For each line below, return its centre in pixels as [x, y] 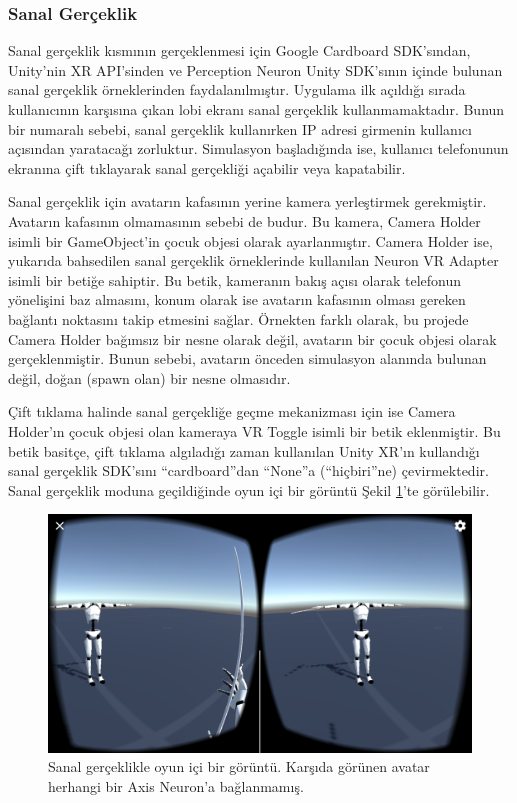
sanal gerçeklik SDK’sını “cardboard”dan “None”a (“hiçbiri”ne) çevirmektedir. [248, 470]
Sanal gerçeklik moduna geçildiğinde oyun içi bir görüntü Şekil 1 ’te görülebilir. [249, 489]
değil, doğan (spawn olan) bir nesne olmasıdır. [149, 377]
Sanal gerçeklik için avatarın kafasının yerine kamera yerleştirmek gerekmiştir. [247, 201]
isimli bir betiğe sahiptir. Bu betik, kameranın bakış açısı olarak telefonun [234, 279]
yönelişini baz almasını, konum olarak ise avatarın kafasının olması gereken [237, 299]
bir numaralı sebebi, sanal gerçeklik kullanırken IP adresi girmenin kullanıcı [240, 128]
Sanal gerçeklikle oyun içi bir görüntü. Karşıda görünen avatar [239, 766]
